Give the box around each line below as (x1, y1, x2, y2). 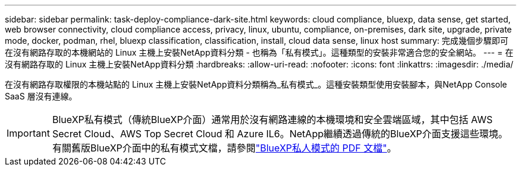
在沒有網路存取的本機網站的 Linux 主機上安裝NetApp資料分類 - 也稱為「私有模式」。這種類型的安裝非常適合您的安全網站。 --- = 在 (5, 47, 514, 57)
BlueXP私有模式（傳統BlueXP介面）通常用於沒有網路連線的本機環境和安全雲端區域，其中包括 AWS (52, 114, 493, 125)
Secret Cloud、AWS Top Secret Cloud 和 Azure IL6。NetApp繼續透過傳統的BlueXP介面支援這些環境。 (52, 128, 508, 140)
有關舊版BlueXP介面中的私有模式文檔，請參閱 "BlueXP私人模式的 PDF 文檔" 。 (52, 142, 397, 154)
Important (7, 127, 50, 139)
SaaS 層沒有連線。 (5, 91, 77, 101)
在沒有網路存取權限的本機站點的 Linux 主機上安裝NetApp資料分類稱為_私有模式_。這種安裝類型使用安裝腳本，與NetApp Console (5, 79, 507, 89)
